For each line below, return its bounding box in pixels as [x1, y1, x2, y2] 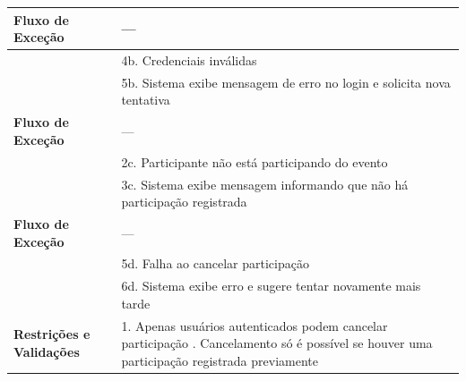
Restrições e [13, 325, 91, 343]
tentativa [121, 90, 170, 109]
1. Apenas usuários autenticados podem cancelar [121, 316, 388, 334]
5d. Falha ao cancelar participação [121, 254, 309, 273]
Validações [13, 343, 80, 361]
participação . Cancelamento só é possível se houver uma [121, 334, 433, 352]
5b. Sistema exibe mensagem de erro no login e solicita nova [121, 72, 451, 91]
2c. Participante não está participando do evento [121, 152, 388, 171]
